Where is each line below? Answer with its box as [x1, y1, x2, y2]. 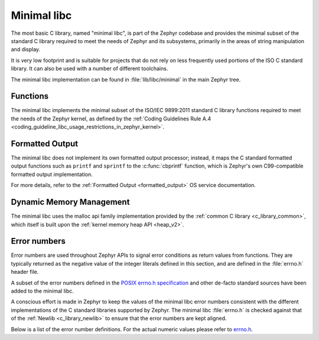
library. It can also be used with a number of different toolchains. [11, 65, 168, 72]
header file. [11, 269, 39, 276]
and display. [11, 46, 41, 53]
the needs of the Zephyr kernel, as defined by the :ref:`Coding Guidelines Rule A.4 [11, 115, 211, 122]
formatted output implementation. [11, 171, 93, 178]
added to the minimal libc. [11, 287, 74, 295]
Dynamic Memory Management [11, 197, 130, 207]
